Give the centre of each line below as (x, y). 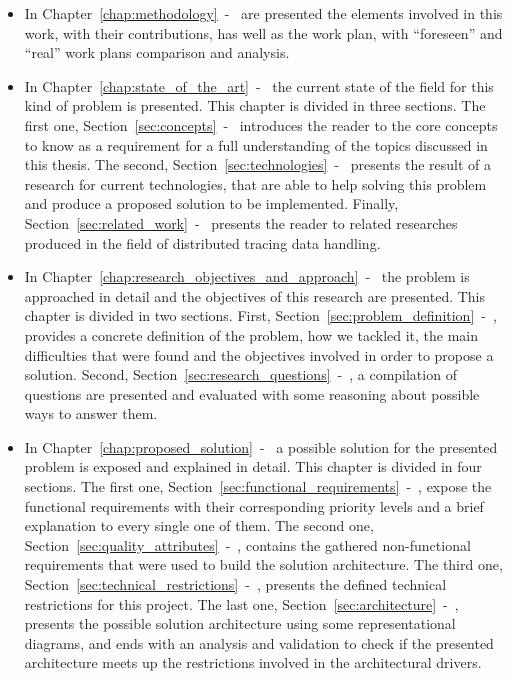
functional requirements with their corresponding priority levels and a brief (254, 505)
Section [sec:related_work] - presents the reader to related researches (241, 222)
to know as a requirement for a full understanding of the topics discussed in (256, 144)
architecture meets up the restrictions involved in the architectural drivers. (253, 662)
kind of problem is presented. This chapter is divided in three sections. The (255, 105)
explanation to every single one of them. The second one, (199, 525)
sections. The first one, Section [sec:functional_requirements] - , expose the (258, 486)
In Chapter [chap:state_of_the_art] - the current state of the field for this (259, 85)
